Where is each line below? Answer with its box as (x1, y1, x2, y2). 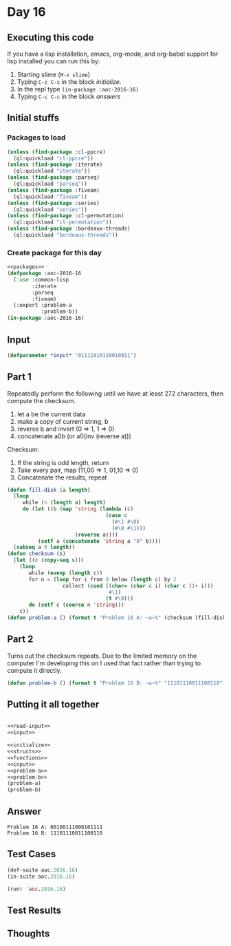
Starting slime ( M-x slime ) (16, 70, 91, 78)
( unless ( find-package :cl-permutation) (7, 213, 125, 219)
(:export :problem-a (13, 302, 72, 309)
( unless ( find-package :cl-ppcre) (7, 149, 107, 155)
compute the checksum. (7, 396, 76, 405)
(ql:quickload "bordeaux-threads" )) (13, 232, 118, 239)
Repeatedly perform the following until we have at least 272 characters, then (7, 389, 224, 398)
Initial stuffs (7, 112, 60, 124)
